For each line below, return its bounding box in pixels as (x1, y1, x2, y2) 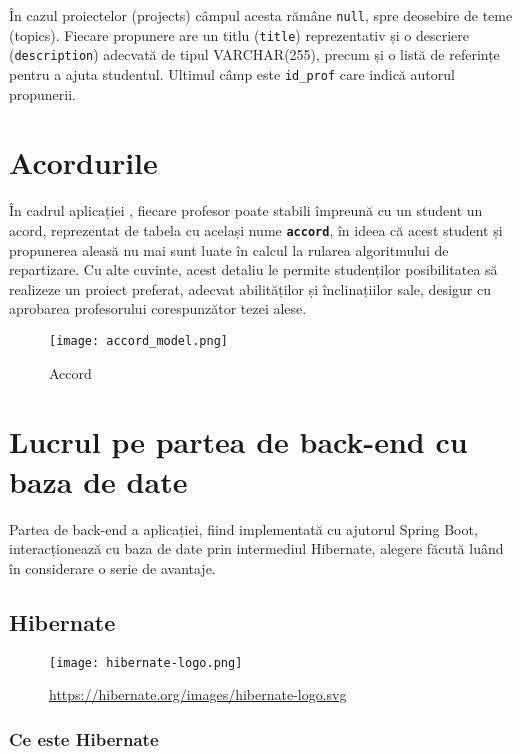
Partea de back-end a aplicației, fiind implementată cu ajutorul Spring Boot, (9, 518, 478, 539)
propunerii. (9, 83, 77, 104)
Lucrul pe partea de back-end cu (9, 421, 468, 462)
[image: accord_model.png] (49, 333, 228, 348)
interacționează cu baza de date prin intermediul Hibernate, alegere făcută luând (9, 538, 504, 559)
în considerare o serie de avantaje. (9, 557, 216, 578)
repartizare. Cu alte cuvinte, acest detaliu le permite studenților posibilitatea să (9, 259, 498, 280)
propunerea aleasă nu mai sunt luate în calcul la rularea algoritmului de (9, 239, 449, 260)
